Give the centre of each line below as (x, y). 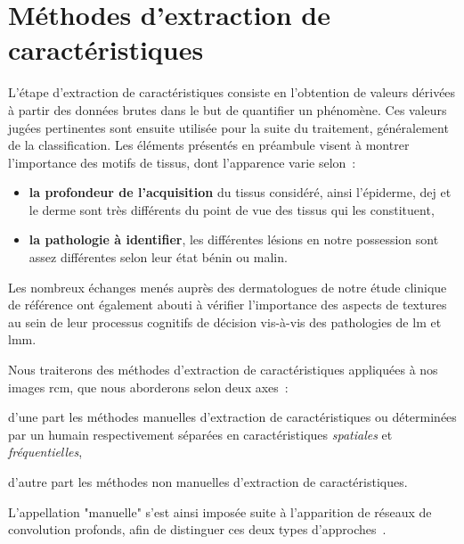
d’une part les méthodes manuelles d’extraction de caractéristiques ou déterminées (232, 417)
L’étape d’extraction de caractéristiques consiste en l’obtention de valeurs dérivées (232, 92)
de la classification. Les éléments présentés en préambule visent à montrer (209, 145)
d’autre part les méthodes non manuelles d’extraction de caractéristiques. (208, 482)
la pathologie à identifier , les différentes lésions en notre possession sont (234, 239)
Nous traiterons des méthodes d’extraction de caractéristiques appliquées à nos (223, 370)
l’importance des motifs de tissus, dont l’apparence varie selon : (182, 162)
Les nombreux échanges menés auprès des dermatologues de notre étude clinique (228, 287)
